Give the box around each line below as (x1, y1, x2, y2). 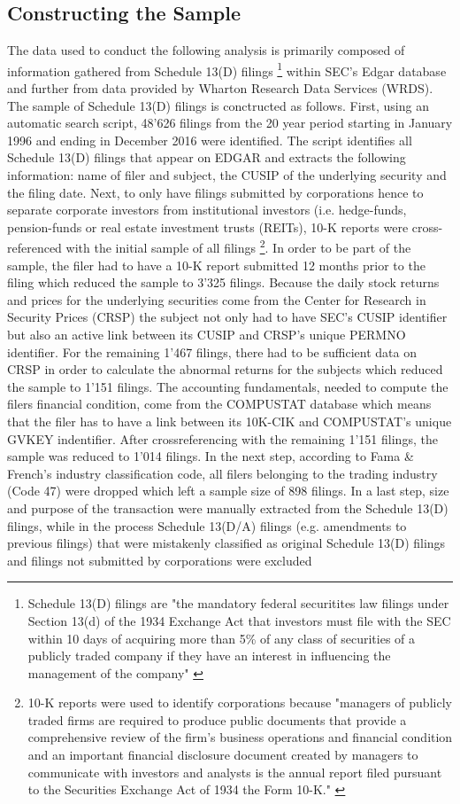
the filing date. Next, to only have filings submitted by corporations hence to (7, 183, 424, 201)
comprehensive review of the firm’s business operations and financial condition (27, 728, 453, 746)
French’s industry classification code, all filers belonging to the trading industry (7, 464, 438, 482)
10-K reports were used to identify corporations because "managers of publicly (27, 693, 452, 712)
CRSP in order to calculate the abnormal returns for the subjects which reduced (7, 360, 443, 379)
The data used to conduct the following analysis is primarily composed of (7, 41, 405, 59)
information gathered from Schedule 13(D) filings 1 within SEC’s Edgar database (7, 59, 447, 80)
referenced (7, 238, 62, 257)
